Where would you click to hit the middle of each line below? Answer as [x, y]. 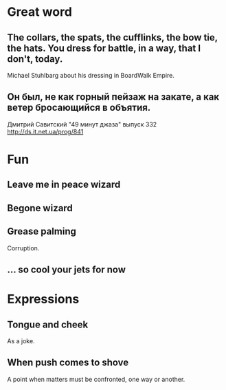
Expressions [43, 299]
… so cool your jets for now [66, 269]
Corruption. [23, 248]
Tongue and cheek [48, 324]
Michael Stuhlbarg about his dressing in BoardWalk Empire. [91, 75]
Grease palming [42, 231]
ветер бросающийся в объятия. [79, 108]
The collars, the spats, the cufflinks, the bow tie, [112, 37]
